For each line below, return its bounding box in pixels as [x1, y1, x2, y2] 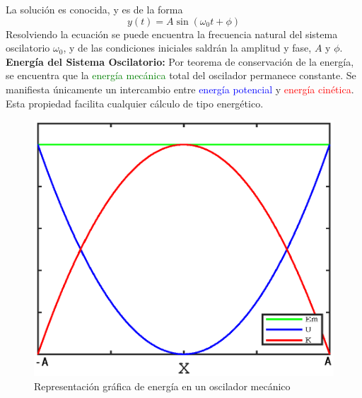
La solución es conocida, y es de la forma [6, 2, 183, 16]
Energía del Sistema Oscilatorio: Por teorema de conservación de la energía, [6, 54, 354, 69]
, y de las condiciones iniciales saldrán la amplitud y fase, [63, 40, 312, 55]
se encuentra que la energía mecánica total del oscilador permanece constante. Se [6, 68, 356, 83]
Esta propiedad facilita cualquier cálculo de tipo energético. [6, 95, 264, 110]
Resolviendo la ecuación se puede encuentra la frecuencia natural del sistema [6, 26, 338, 41]
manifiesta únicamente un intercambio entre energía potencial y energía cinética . [6, 81, 354, 96]
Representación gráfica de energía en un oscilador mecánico [34, 378, 291, 393]
